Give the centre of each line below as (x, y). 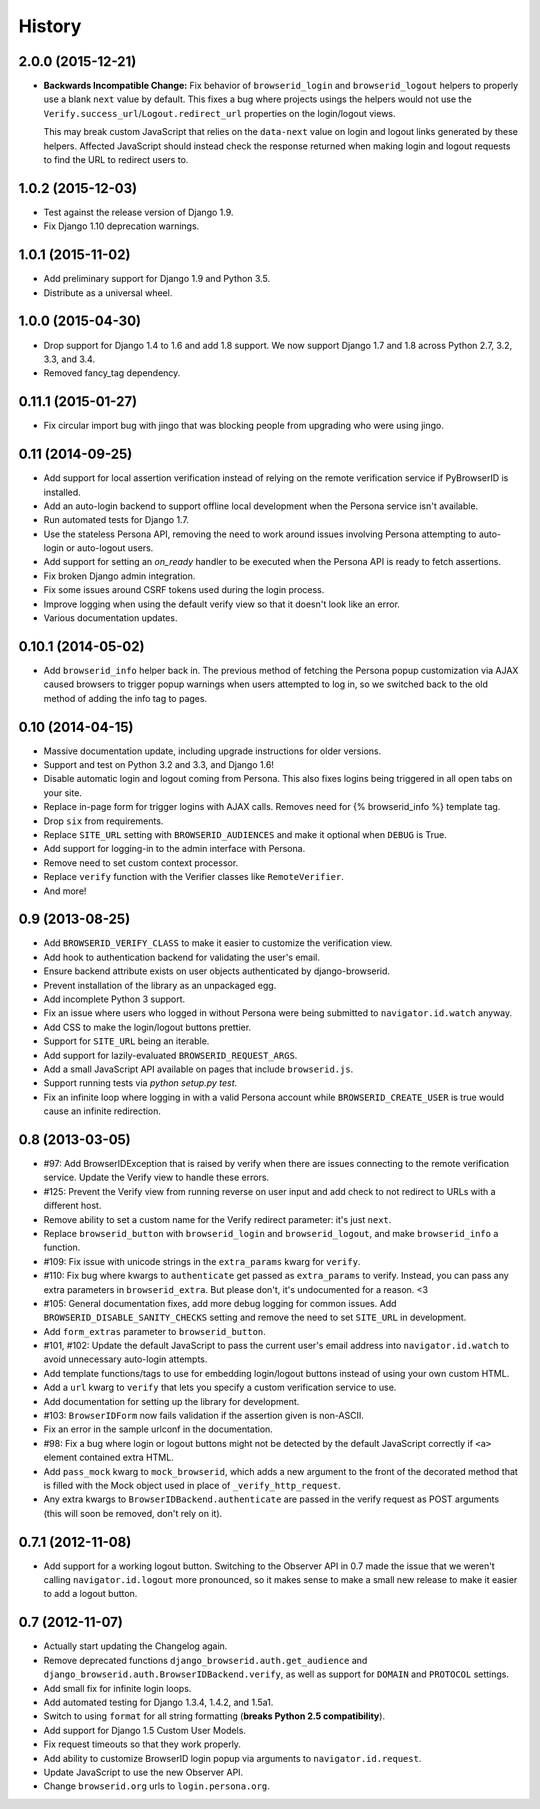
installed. (62, 492)
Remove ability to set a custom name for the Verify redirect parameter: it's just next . (217, 1219)
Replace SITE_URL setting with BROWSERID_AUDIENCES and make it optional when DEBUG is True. (245, 834)
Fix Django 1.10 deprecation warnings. (121, 226)
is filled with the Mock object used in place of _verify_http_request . (192, 1485)
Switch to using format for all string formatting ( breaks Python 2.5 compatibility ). (214, 1716)
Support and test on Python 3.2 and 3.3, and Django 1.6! (159, 764)
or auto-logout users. (109, 548)
